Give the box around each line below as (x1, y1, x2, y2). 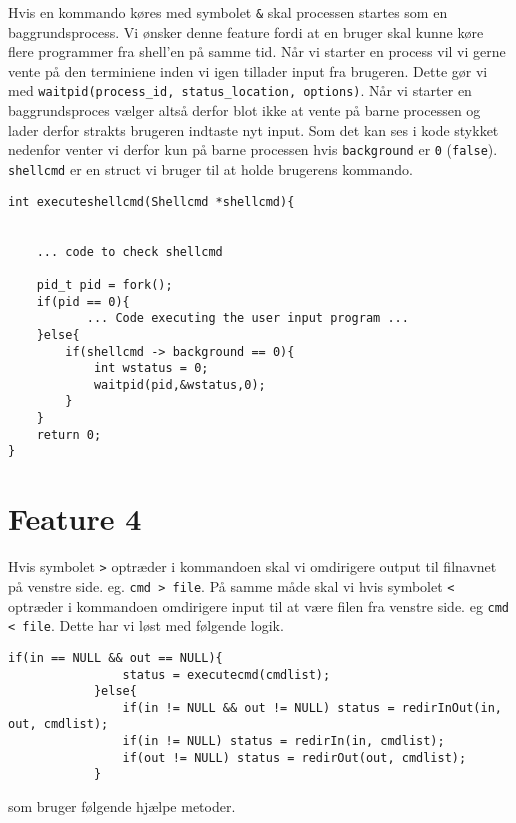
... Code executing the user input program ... (86, 311, 409, 326)
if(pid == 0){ (36, 294, 130, 309)
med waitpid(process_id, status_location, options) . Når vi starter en (8, 80, 472, 101)
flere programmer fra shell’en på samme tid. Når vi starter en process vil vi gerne (8, 41, 506, 62)
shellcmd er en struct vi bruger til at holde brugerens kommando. (8, 158, 413, 179)
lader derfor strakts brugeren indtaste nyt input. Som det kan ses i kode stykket (8, 119, 499, 140)
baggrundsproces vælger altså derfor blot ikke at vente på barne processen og (8, 100, 481, 121)
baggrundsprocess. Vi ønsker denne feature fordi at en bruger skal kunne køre (8, 21, 484, 42)
